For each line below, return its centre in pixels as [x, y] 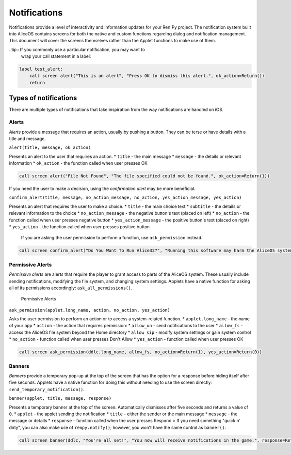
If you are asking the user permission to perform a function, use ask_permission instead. [112, 238]
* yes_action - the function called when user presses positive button [79, 227]
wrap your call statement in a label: [56, 56]
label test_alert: [41, 69]
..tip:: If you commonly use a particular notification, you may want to [77, 49]
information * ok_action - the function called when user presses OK [78, 163]
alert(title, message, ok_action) [50, 148]
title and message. [27, 139]
